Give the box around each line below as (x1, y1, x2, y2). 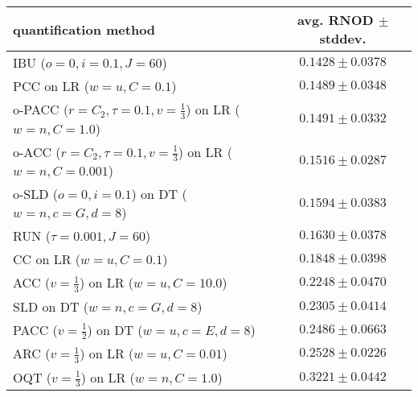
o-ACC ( (13, 142, 61, 161)
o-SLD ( (13, 184, 59, 204)
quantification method (13, 19, 156, 39)
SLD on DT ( (13, 296, 89, 316)
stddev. (319, 29, 367, 48)
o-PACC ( (13, 100, 69, 118)
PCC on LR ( (13, 77, 89, 95)
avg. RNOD (297, 10, 374, 29)
